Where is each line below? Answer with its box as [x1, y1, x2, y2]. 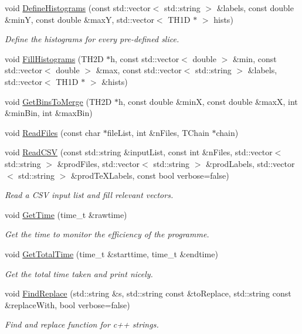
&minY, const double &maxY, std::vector [5, 13, 154, 25]
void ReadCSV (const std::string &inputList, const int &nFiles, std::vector [5, 146, 273, 158]
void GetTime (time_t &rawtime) [5, 208, 127, 220]
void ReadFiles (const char [5, 126, 101, 138]
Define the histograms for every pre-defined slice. [5, 33, 179, 45]
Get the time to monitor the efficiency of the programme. [5, 228, 209, 240]
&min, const [232, 52, 277, 64]
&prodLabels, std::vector [206, 157, 295, 169]
